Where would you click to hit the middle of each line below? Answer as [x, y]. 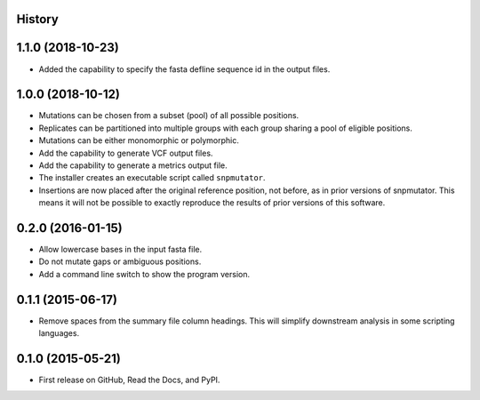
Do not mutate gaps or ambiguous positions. [120, 261]
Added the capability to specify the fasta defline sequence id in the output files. [184, 69]
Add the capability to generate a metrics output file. [133, 165]
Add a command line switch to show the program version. [144, 274]
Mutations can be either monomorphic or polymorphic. [139, 140]
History [38, 19]
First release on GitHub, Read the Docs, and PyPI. [129, 380]
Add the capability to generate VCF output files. [126, 153]
